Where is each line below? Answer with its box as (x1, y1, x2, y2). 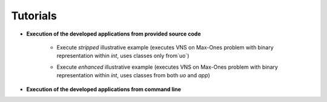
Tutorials (11, 9, 57, 22)
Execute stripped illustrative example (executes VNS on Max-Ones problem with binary (56, 43, 274, 51)
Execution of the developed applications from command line (26, 85, 182, 93)
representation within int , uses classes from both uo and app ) (56, 72, 210, 79)
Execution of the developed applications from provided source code (26, 30, 201, 37)
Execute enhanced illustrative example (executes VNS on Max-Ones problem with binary (56, 63, 279, 71)
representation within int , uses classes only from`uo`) (56, 52, 190, 60)
